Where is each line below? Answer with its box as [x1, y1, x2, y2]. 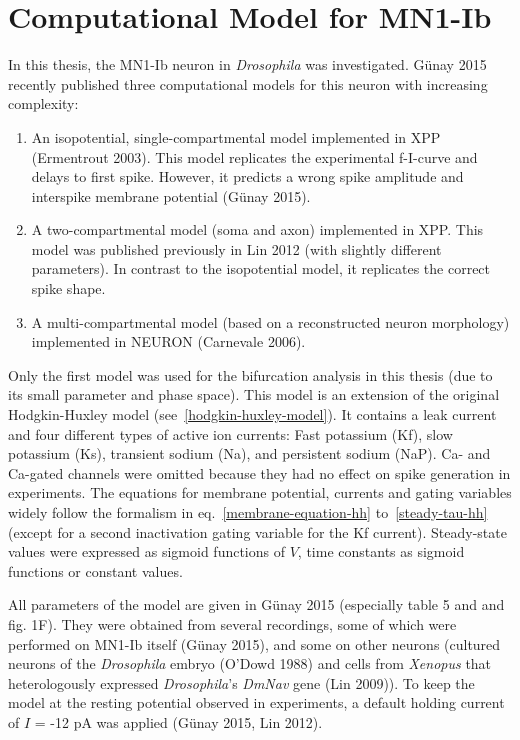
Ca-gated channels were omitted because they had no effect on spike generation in [8, 462, 511, 483]
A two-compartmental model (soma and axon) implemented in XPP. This [31, 219, 484, 240]
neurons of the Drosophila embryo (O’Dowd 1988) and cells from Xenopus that [8, 653, 492, 674]
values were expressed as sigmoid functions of [8, 541, 286, 562]
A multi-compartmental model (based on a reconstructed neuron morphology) [31, 311, 510, 332]
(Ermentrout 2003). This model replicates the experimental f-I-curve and [31, 146, 478, 167]
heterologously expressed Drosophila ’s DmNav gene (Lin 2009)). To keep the [8, 672, 475, 693]
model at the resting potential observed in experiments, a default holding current [8, 692, 505, 713]
